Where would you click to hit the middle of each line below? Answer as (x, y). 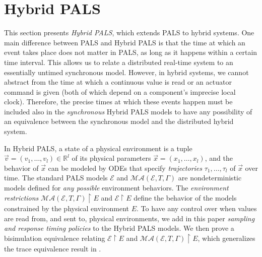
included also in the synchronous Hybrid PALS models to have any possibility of (128, 111)
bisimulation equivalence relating (55, 238)
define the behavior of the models (185, 197)
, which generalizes (226, 238)
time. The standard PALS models (56, 178)
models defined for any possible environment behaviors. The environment (116, 188)
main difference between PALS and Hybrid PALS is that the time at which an (125, 42)
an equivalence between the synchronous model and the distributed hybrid (119, 121)
